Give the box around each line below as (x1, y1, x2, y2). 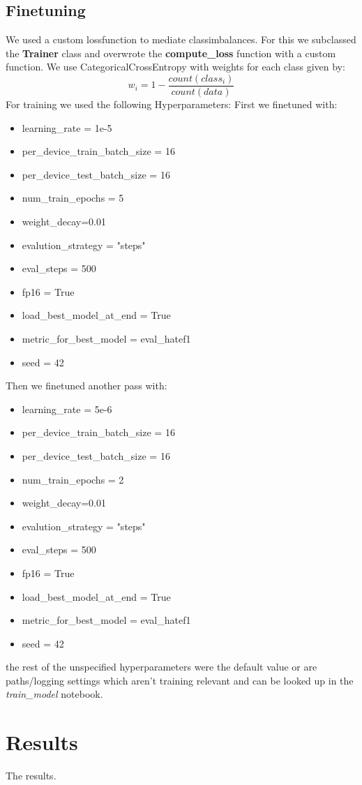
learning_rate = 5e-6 (22, 401, 112, 416)
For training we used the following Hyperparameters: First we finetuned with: (6, 97, 338, 112)
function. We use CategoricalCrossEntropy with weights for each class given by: (6, 59, 345, 74)
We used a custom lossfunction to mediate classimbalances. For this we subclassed (6, 32, 356, 47)
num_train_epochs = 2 (22, 472, 124, 486)
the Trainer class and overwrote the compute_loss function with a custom (6, 45, 336, 60)
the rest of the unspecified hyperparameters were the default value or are (6, 659, 317, 674)
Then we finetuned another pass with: (6, 378, 167, 393)
